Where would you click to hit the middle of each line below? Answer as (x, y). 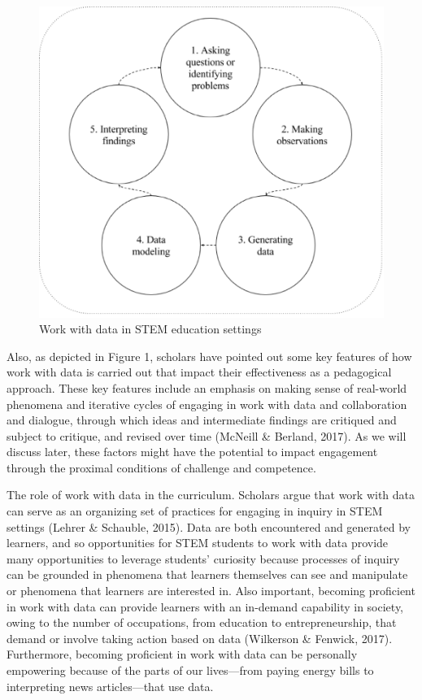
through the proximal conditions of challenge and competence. (161, 467)
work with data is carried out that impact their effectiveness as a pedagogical (199, 372)
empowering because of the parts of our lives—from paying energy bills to (190, 670)
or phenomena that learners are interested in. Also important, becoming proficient (211, 591)
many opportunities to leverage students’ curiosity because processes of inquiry (203, 558)
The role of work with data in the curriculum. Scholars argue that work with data (211, 495)
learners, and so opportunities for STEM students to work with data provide (198, 543)
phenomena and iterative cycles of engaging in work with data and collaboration (207, 404)
